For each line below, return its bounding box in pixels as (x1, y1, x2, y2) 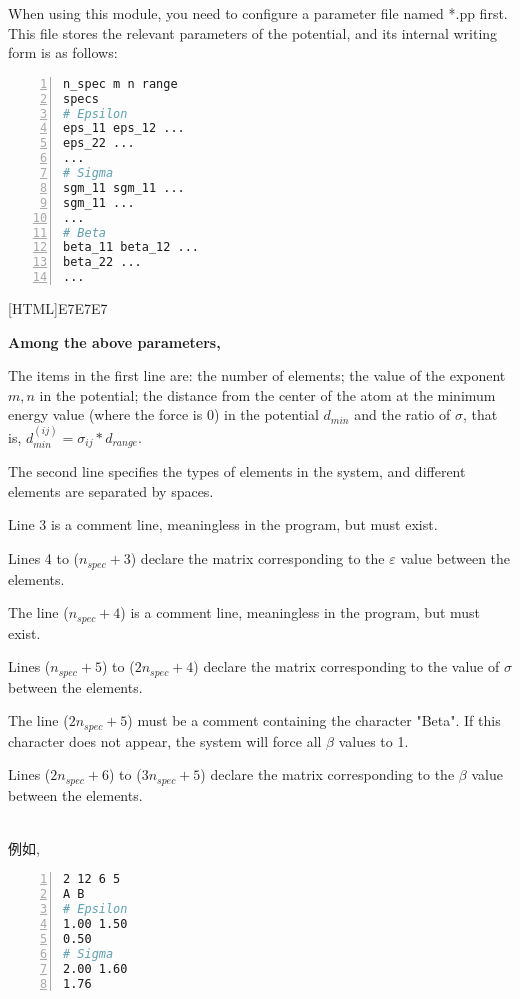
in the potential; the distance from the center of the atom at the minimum (39, 384, 496, 405)
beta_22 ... (63, 255, 142, 270)
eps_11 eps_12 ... (63, 121, 185, 136)
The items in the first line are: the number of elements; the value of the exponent (8, 365, 506, 386)
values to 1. (338, 730, 409, 751)
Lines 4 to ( (8, 548, 80, 569)
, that (462, 404, 498, 425)
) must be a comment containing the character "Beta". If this (127, 710, 501, 731)
